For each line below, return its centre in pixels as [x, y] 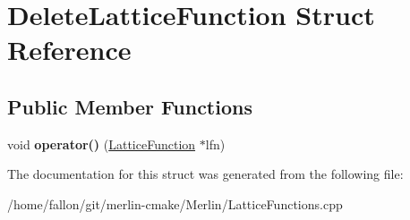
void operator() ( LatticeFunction [102, 144]
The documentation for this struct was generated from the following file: [205, 174]
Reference [69, 50]
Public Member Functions [130, 106]
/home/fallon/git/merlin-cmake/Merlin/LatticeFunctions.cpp [175, 203]
